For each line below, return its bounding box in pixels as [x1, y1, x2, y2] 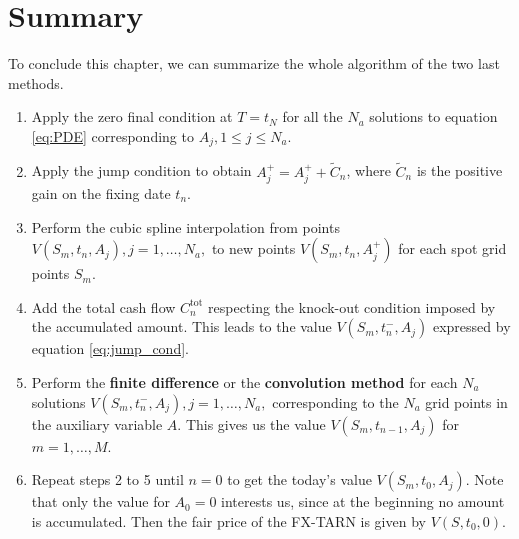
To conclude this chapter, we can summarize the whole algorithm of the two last [8, 53, 500, 74]
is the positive [416, 160, 503, 181]
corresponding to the [272, 391, 399, 412]
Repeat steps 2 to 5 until [31, 469, 184, 490]
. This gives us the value [177, 413, 326, 434]
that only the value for [31, 491, 170, 512]
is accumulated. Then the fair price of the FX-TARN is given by [31, 510, 426, 531]
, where [346, 160, 391, 181]
